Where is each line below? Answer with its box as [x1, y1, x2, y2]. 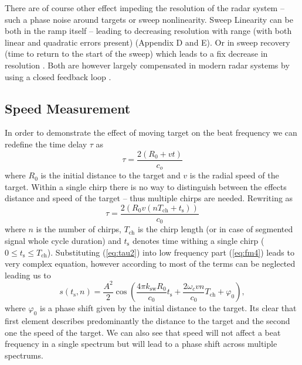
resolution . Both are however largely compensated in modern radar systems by [5, 58, 290, 71]
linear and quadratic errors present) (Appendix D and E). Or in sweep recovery [5, 36, 290, 48]
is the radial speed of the [189, 169, 279, 181]
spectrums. [5, 349, 43, 361]
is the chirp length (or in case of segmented [137, 223, 293, 235]
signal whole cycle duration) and [5, 234, 121, 246]
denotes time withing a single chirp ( [132, 234, 264, 246]
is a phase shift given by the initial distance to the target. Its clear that [39, 302, 297, 314]
